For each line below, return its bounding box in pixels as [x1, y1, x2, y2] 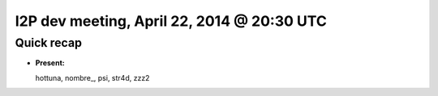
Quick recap [15, 35, 83, 50]
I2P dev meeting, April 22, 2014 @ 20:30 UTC [15, 12, 328, 30]
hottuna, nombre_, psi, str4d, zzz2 [35, 73, 150, 82]
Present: [35, 58, 65, 68]
